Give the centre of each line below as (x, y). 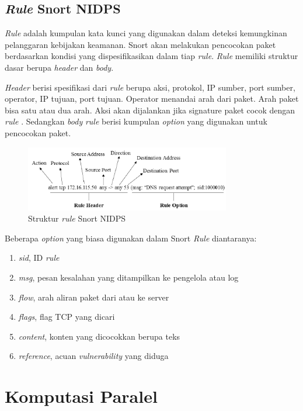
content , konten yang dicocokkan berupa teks (99, 336)
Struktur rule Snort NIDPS (77, 218)
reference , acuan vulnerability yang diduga (93, 356)
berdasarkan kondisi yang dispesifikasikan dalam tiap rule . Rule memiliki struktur (151, 56)
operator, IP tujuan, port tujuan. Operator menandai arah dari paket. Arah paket (152, 99)
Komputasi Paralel (81, 396)
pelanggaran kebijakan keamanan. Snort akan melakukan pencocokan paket (140, 44)
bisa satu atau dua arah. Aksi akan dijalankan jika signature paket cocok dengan (150, 110)
